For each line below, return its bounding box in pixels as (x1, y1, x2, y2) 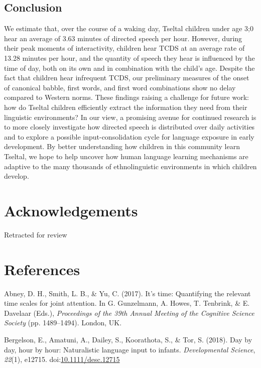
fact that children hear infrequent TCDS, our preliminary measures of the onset (4, 72, 249, 83)
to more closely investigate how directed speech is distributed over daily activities (4, 121, 255, 132)
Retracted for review (4, 229, 67, 239)
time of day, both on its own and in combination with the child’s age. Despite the (4, 62, 255, 73)
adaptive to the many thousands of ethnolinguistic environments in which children (4, 161, 257, 171)
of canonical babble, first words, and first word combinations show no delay (4, 82, 236, 92)
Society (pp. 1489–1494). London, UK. (4, 317, 122, 328)
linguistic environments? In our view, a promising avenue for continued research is (4, 111, 256, 122)
